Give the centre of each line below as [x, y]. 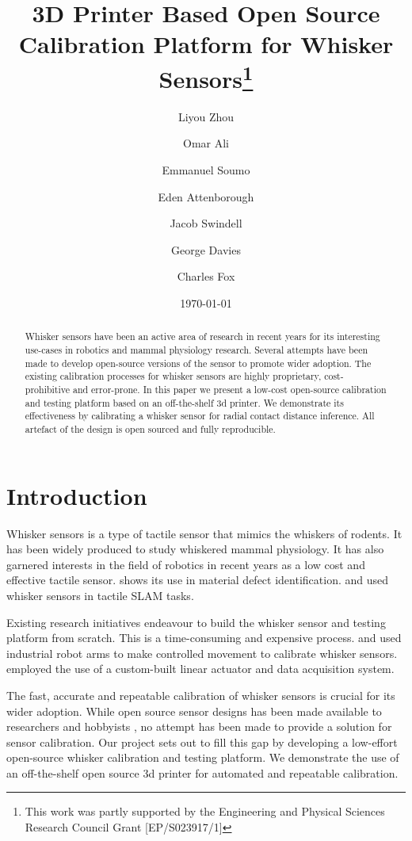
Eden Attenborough [206, 196]
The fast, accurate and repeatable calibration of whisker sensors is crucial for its [201, 695]
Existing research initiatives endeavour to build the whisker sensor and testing [196, 622]
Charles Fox [206, 276]
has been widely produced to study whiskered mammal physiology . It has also [195, 549]
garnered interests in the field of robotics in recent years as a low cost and [186, 564]
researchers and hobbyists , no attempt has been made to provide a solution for [199, 726]
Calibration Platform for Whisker [206, 44]
